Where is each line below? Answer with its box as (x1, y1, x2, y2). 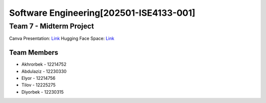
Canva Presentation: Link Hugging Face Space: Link (9, 35, 114, 41)
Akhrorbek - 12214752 (21, 62, 66, 68)
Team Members (9, 48, 59, 57)
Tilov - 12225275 (21, 82, 56, 88)
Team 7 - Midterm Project (9, 22, 94, 31)
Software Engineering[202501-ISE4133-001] (9, 7, 196, 18)
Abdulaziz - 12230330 (21, 68, 66, 74)
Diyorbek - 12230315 (21, 89, 64, 95)
